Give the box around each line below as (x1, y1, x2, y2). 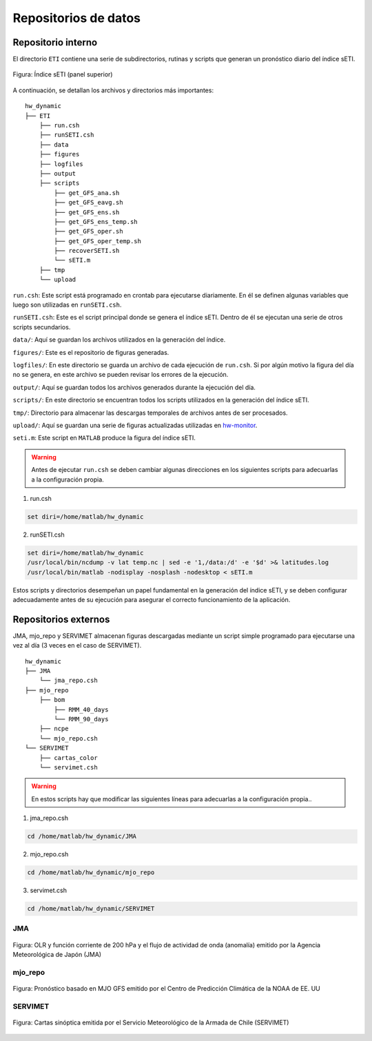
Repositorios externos (12, 613, 110, 625)
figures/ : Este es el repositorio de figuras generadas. (12, 348, 169, 356)
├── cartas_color (39, 754, 98, 761)
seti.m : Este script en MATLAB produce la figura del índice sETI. (12, 434, 196, 442)
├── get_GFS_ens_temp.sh (54, 218, 138, 225)
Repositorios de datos (12, 10, 141, 25)
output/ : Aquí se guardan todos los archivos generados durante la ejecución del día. (12, 383, 256, 391)
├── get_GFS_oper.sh (54, 227, 123, 236)
